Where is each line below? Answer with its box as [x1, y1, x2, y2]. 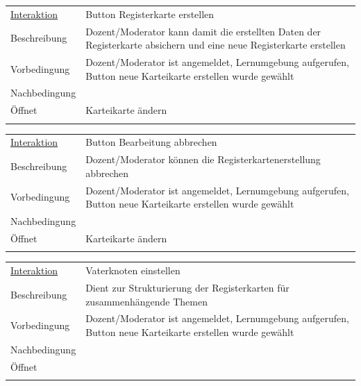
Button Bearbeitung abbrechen [85, 135, 217, 149]
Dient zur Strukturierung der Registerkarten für [85, 280, 289, 294]
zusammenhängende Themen [85, 294, 208, 308]
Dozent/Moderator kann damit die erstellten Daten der [85, 24, 321, 38]
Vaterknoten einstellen [85, 263, 180, 278]
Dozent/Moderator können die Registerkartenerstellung [85, 152, 321, 167]
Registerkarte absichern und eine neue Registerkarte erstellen [85, 37, 346, 52]
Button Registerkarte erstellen [85, 6, 215, 21]
